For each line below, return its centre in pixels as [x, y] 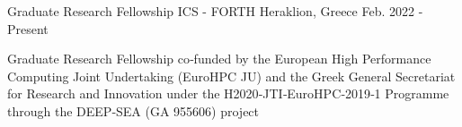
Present [28, 28]
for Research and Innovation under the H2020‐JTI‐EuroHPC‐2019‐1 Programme [228, 93]
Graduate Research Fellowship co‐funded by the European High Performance [219, 59]
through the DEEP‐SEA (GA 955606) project [133, 110]
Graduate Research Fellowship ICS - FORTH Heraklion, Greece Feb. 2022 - [215, 11]
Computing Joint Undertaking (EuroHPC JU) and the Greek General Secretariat [231, 76]
